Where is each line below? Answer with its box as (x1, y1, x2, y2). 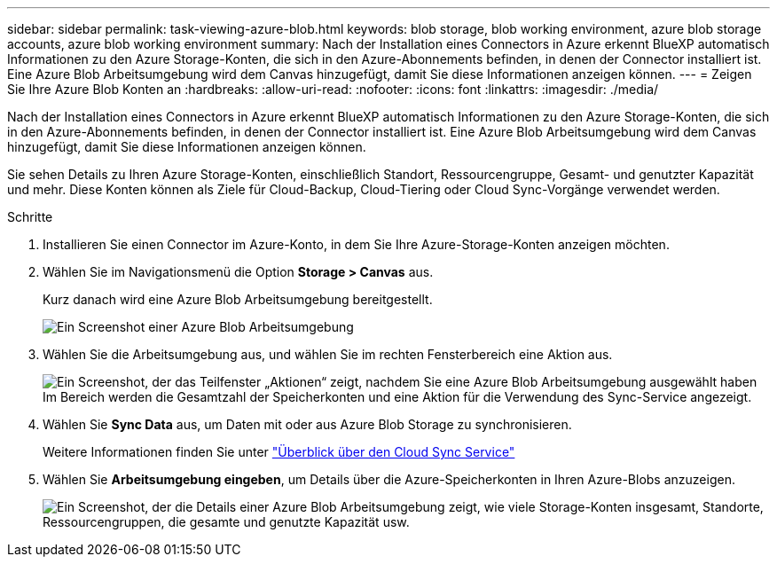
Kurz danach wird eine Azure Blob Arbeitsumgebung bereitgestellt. (43, 292, 433, 307)
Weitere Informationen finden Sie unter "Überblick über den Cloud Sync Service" (43, 444, 515, 459)
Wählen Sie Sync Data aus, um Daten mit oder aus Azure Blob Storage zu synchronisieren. (43, 417, 572, 432)
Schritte (7, 209, 53, 224)
